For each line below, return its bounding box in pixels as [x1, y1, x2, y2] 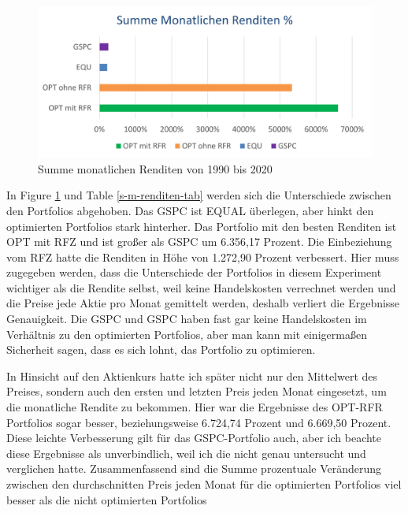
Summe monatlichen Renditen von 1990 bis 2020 [38, 160, 273, 177]
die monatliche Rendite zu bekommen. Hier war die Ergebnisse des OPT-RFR [6, 399, 383, 415]
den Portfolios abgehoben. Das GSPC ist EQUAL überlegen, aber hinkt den [6, 202, 374, 218]
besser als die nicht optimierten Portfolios [6, 491, 207, 507]
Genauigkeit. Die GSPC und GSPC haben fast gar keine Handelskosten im [6, 310, 367, 327]
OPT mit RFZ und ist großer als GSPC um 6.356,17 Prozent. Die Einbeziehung [6, 233, 392, 250]
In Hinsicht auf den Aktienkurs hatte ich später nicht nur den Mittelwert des [6, 367, 378, 384]
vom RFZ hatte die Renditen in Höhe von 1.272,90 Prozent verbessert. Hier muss [6, 248, 399, 265]
